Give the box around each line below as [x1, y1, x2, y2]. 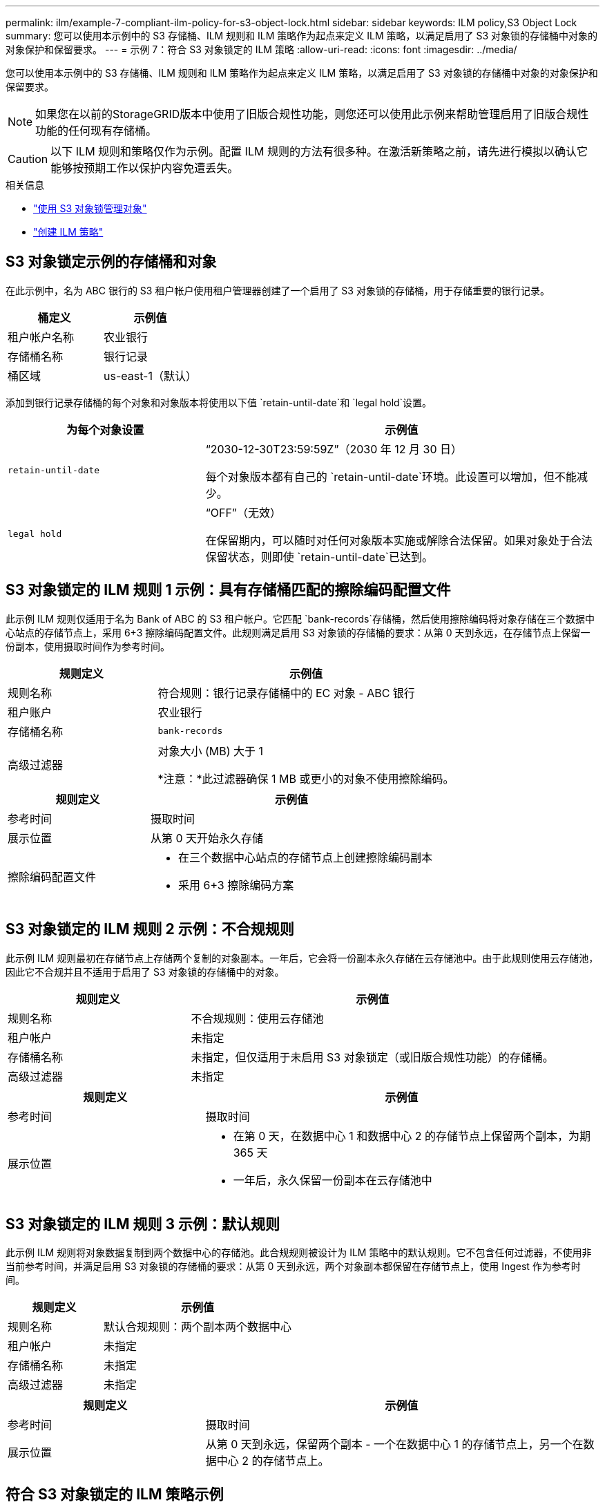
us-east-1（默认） [103, 368, 197, 383]
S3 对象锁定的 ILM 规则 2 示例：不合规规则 [6, 920, 294, 938]
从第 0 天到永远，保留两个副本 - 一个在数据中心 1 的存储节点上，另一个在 [205, 1437, 584, 1452]
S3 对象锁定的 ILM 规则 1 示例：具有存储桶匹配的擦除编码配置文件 [6, 581, 451, 599]
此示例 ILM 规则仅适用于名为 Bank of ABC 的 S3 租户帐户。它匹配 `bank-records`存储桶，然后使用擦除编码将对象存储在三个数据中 [6, 612, 595, 625]
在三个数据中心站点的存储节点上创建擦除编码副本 [178, 850, 433, 864]
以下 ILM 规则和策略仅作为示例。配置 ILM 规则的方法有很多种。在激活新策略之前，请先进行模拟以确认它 [50, 144, 588, 158]
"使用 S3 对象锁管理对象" [33, 202, 147, 214]
